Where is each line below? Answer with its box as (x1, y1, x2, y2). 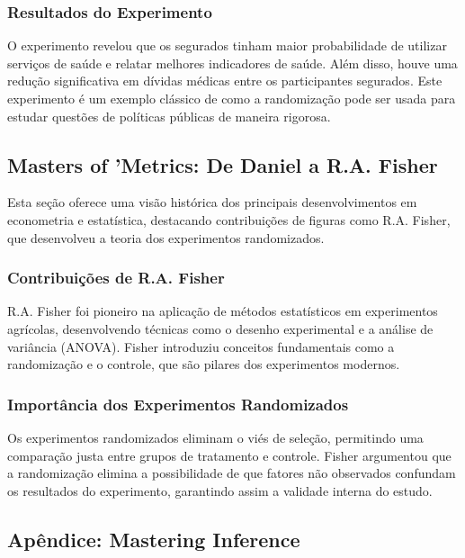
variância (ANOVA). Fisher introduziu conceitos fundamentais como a (7, 337, 395, 355)
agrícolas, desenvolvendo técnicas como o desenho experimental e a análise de (7, 319, 434, 337)
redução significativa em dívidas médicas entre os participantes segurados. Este (7, 71, 443, 90)
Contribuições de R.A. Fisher (7, 266, 225, 289)
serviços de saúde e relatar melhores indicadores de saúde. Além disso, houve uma (7, 53, 458, 72)
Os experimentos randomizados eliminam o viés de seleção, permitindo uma (7, 427, 424, 446)
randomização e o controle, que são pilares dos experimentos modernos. (7, 355, 400, 373)
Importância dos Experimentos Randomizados (7, 392, 349, 415)
